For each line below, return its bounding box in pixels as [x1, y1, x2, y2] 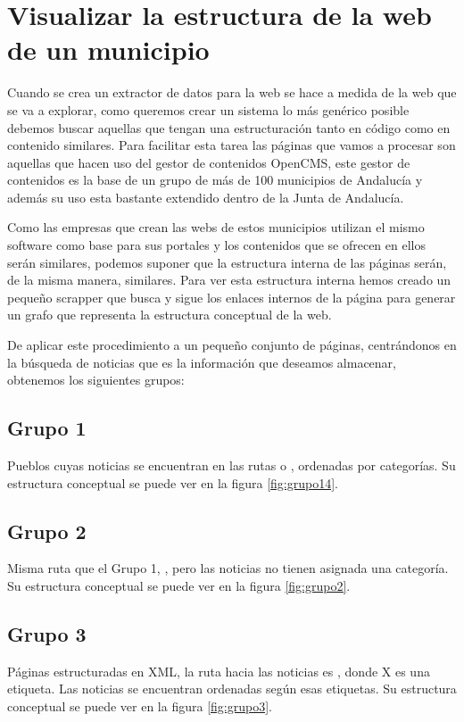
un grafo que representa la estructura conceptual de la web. [7, 305, 332, 324]
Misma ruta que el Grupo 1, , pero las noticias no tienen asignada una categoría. [7, 559, 449, 577]
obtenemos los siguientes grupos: [7, 370, 185, 389]
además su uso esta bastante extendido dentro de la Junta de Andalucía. [7, 187, 404, 206]
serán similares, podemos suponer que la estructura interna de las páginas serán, [7, 253, 447, 271]
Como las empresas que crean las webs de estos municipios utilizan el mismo [7, 218, 425, 237]
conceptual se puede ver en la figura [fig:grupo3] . [7, 696, 272, 715]
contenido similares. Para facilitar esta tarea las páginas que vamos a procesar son [7, 136, 456, 154]
